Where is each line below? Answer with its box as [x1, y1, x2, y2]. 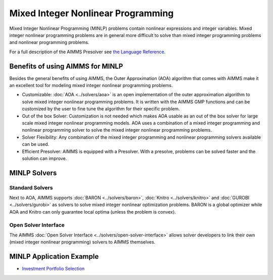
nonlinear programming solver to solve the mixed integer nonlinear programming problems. [22, 127, 212, 133]
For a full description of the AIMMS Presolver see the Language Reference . [9, 49, 166, 55]
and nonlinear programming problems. [9, 39, 89, 46]
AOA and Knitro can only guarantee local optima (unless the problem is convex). [9, 209, 176, 215]
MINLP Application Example [9, 252, 99, 261]
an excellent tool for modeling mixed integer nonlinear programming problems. [9, 83, 173, 89]
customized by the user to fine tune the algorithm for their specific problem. [22, 106, 180, 112]
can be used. [22, 141, 50, 147]
